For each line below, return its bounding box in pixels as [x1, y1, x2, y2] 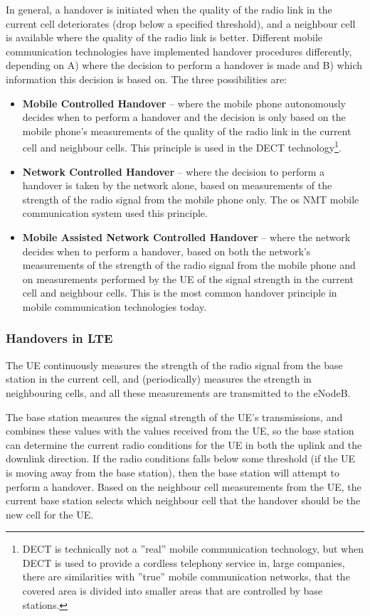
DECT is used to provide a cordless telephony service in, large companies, [22, 555, 345, 570]
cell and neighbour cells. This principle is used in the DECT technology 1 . [22, 138, 342, 154]
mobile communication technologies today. [22, 299, 207, 314]
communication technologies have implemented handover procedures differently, [6, 43, 352, 58]
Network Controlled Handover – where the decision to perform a [22, 164, 324, 179]
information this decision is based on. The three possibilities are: [6, 71, 287, 86]
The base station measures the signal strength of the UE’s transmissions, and [6, 409, 343, 424]
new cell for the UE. [6, 506, 94, 521]
